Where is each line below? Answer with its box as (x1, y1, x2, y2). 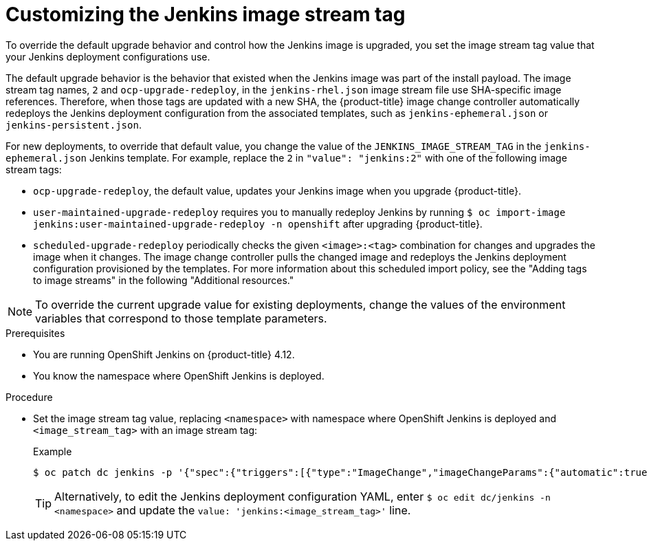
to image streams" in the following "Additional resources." (33, 274, 294, 286)
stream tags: (5, 163, 62, 175)
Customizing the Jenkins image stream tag (5, 3, 406, 26)
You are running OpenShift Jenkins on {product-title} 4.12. (33, 348, 295, 360)
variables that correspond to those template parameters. (35, 311, 327, 325)
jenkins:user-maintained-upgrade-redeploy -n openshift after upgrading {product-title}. (33, 217, 483, 230)
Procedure (5, 391, 53, 403)
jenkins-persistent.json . (5, 118, 142, 131)
